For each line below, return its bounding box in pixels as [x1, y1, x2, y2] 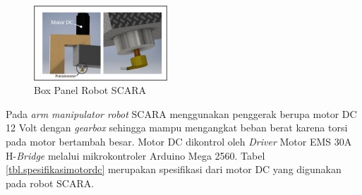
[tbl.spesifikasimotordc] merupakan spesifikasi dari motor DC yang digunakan [6, 162, 342, 177]
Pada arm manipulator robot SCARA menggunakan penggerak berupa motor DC [6, 106, 357, 121]
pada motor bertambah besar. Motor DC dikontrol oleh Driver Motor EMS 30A [6, 134, 352, 148]
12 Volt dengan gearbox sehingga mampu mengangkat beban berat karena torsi [6, 120, 348, 135]
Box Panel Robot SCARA [34, 83, 147, 97]
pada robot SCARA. [6, 175, 95, 190]
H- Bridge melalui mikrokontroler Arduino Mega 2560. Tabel [6, 148, 265, 162]
